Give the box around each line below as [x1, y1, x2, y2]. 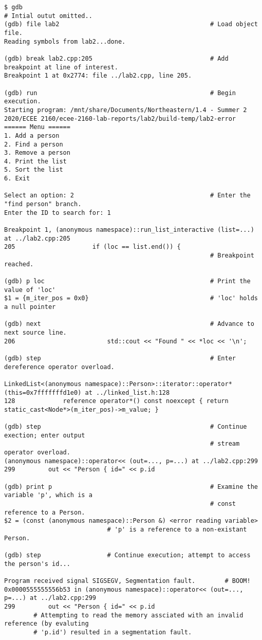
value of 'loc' [4, 286, 56, 294]
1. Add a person [4, 132, 60, 139]
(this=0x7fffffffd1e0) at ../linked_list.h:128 [4, 389, 170, 396]
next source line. [4, 328, 67, 336]
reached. [4, 260, 34, 268]
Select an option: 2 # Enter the [4, 192, 251, 199]
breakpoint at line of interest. [4, 63, 118, 71]
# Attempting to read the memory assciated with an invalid [33, 611, 244, 619]
